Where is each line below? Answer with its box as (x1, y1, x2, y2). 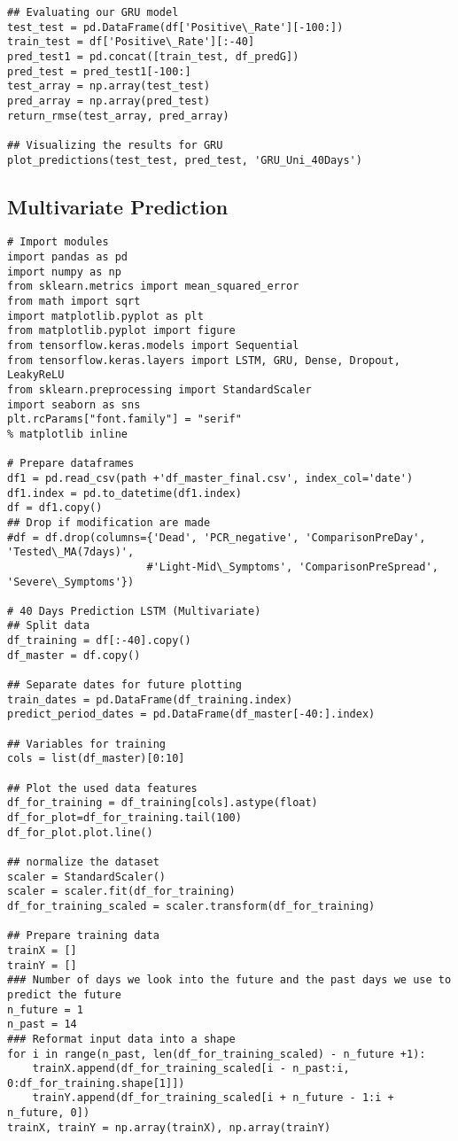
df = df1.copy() (7, 501, 103, 515)
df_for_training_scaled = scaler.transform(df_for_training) (7, 899, 376, 912)
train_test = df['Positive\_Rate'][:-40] (7, 35, 255, 49)
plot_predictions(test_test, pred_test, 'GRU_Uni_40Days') (7, 153, 362, 167)
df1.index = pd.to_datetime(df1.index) (7, 486, 242, 500)
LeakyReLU (7, 369, 65, 382)
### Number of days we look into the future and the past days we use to (7, 974, 452, 987)
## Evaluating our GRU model (7, 6, 179, 19)
